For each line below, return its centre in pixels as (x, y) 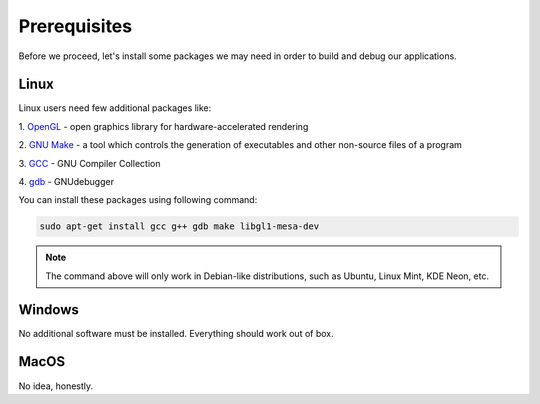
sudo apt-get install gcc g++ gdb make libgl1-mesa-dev (179, 226)
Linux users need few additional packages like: (115, 108)
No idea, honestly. (56, 386)
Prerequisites (75, 26)
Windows (48, 309)
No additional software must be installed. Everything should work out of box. (176, 333)
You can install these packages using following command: (138, 200)
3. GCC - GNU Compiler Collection (89, 163)
